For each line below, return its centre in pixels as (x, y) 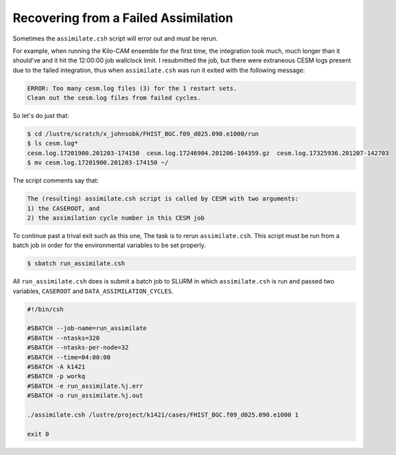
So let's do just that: (41, 116)
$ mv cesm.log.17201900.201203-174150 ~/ (98, 163)
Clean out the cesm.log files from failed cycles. (114, 98)
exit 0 (38, 434)
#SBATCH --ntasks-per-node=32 (78, 348)
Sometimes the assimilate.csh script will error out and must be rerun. (115, 38)
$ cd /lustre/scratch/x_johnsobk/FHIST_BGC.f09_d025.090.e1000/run (143, 134)
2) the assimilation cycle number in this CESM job (116, 218)
